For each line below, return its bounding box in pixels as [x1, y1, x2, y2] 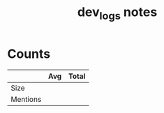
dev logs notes [77, 4, 158, 22]
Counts [7, 46, 51, 61]
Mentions [10, 94, 42, 104]
